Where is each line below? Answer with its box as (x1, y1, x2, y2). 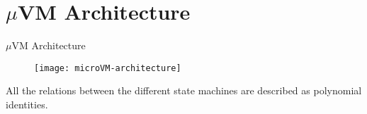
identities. (6, 96, 48, 111)
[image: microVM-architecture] (34, 63, 181, 73)
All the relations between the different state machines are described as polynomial (6, 83, 362, 98)
